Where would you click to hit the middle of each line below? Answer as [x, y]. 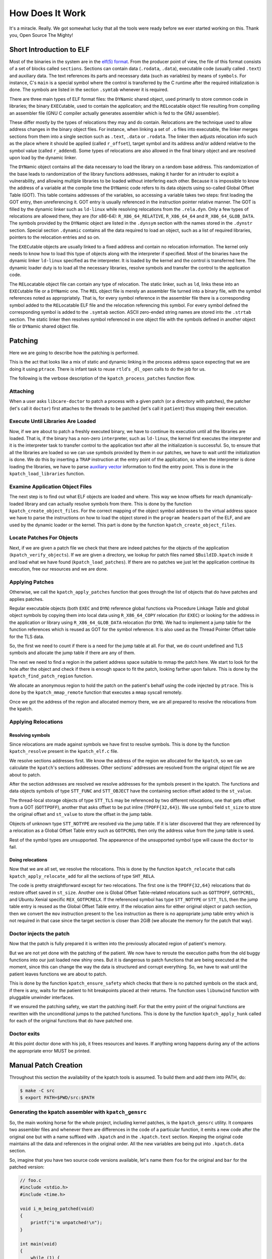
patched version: [27, 1167]
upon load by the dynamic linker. [43, 157]
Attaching [22, 391]
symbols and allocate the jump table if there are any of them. [72, 653]
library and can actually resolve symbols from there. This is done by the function [108, 504]
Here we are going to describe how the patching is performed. [74, 353]
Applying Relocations [36, 722]
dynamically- [239, 497]
